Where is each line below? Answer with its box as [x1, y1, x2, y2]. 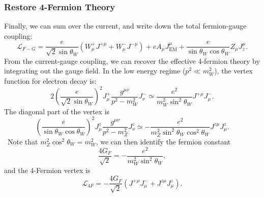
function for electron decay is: [4, 76, 97, 86]
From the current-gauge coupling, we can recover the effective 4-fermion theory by [4, 55, 260, 66]
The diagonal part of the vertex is [4, 106, 110, 116]
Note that [7, 136, 38, 146]
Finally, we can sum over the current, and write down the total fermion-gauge [4, 20, 247, 31]
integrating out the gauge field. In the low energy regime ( [4, 65, 186, 76]
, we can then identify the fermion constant [96, 136, 231, 146]
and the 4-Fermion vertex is [4, 165, 91, 176]
